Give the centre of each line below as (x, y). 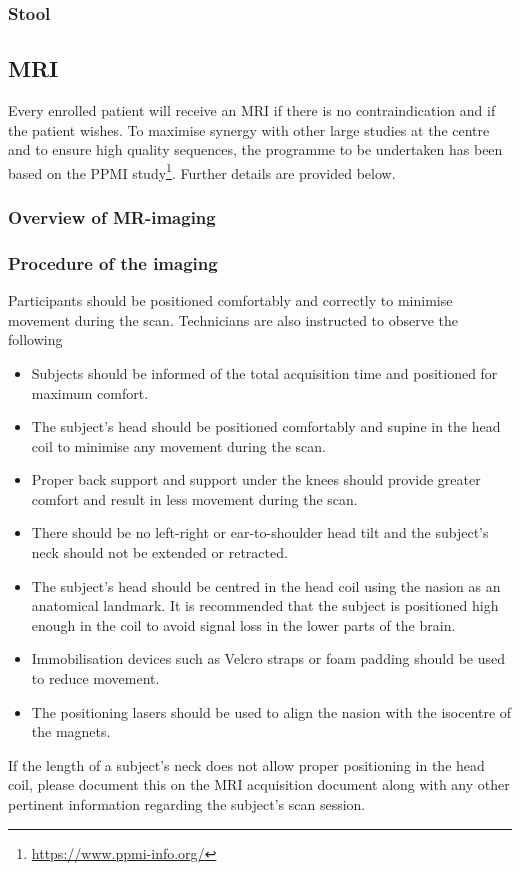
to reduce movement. (95, 678)
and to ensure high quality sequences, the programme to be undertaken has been (255, 149)
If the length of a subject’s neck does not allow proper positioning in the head (246, 764)
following (35, 339)
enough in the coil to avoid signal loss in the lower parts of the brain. (243, 624)
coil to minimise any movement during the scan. (178, 445)
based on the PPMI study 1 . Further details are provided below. (202, 171)
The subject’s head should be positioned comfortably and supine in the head (266, 426)
